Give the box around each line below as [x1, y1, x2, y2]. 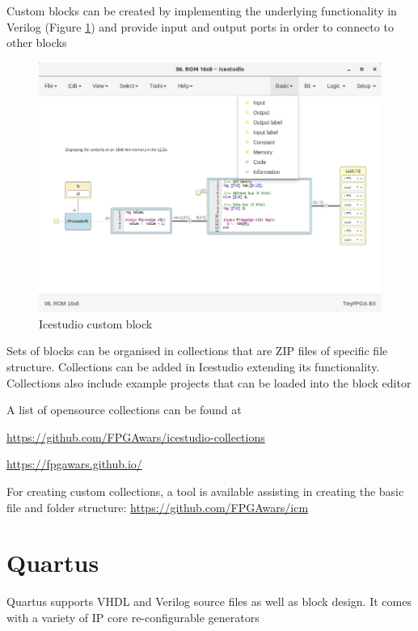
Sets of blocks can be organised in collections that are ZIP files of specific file [6, 342, 388, 359]
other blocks [6, 34, 67, 51]
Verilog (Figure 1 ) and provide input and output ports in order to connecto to [6, 18, 394, 35]
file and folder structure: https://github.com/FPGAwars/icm [6, 498, 309, 515]
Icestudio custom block [39, 315, 153, 332]
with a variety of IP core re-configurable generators [6, 608, 260, 625]
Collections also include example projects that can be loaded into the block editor [6, 374, 412, 391]
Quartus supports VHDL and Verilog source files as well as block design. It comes [6, 593, 412, 610]
